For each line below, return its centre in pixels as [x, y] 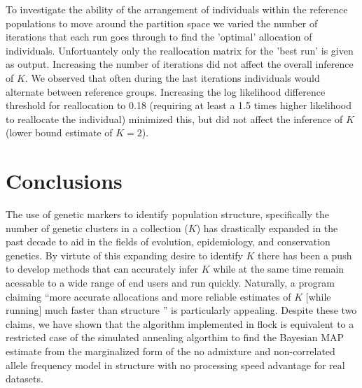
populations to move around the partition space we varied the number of [162, 23]
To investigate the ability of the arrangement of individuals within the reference [177, 9]
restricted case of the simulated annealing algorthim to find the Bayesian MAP [175, 337]
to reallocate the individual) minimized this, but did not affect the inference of [174, 118]
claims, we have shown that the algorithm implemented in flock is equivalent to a [180, 323]
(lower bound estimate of [59, 132]
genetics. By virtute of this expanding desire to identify [124, 255]
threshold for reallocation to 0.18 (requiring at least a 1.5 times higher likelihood [179, 105]
